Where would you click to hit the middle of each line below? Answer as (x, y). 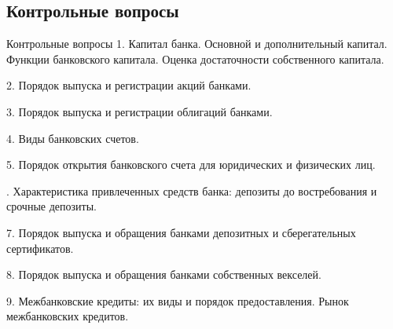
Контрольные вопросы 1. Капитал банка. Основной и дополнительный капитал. (197, 44)
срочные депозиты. (51, 206)
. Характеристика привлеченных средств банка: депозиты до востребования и (192, 190)
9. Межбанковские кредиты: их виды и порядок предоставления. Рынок (178, 300)
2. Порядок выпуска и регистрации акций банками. (129, 85)
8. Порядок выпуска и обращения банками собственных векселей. (164, 274)
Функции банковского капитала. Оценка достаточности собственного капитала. (195, 58)
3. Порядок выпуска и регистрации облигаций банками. (140, 111)
